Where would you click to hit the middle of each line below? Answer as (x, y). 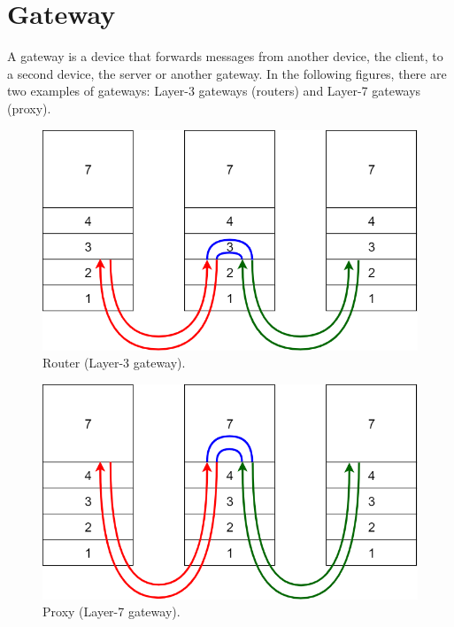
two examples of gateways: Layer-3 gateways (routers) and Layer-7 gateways (214, 91)
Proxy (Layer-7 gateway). (112, 612)
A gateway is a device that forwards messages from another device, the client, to (225, 56)
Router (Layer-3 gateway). (114, 363)
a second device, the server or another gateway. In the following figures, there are (227, 73)
